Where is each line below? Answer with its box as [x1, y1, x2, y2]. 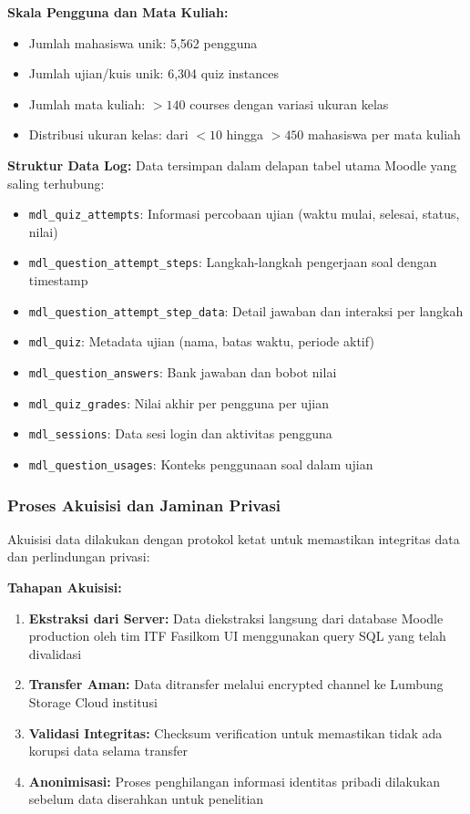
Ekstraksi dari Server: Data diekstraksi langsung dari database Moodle [28, 608, 444, 627]
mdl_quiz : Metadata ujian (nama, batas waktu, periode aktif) [28, 332, 374, 351]
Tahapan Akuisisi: [7, 578, 122, 596]
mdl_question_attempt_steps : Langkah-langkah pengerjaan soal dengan [28, 252, 437, 272]
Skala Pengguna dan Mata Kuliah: [7, 3, 229, 21]
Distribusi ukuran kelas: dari [28, 125, 189, 144]
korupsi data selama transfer [28, 741, 188, 760]
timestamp [28, 271, 88, 290]
